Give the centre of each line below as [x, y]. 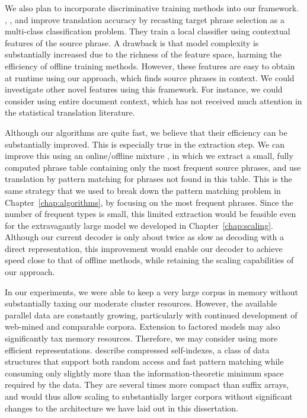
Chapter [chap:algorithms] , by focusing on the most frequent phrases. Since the [149, 202]
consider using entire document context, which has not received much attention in [153, 100]
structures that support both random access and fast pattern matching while [144, 361]
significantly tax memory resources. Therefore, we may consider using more [141, 338]
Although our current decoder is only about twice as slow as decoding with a [145, 237]
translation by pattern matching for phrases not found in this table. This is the [148, 179]
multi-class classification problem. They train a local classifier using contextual [148, 31]
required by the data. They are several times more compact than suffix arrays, [147, 385]
